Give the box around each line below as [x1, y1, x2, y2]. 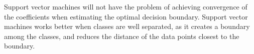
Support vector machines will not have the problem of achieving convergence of [4, 1, 247, 11]
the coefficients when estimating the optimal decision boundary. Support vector [4, 11, 248, 21]
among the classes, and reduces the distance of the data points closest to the [4, 30, 239, 41]
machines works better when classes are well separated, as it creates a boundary [4, 21, 250, 31]
